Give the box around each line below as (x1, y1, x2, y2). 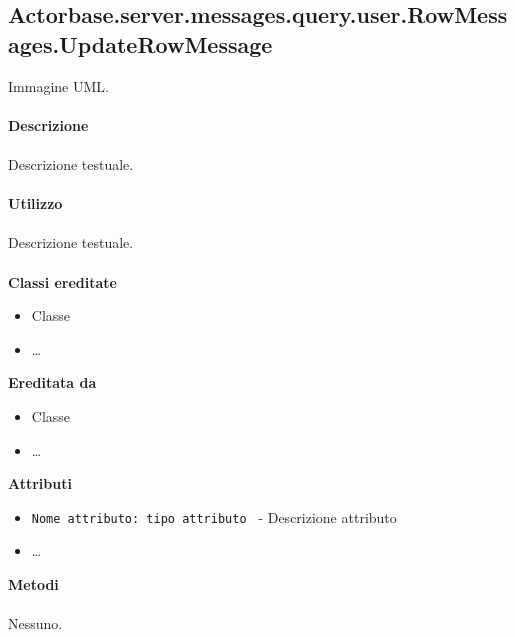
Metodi (8, 573, 59, 594)
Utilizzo (8, 193, 63, 214)
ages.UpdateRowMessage (8, 28, 273, 59)
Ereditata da (8, 372, 97, 393)
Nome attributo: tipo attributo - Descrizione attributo (31, 506, 397, 527)
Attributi (8, 473, 72, 494)
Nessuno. (8, 613, 63, 634)
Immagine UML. (8, 75, 109, 96)
